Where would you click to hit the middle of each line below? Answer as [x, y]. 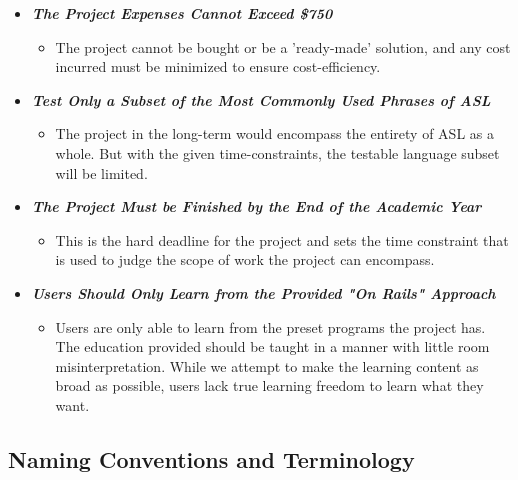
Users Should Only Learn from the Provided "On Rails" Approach [263, 292]
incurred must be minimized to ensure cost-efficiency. [218, 66]
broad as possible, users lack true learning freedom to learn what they [269, 385]
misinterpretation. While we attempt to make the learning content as [267, 365]
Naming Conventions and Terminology [211, 458]
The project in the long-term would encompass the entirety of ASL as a [274, 133]
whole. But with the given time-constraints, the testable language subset [277, 152]
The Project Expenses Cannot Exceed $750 [182, 13]
